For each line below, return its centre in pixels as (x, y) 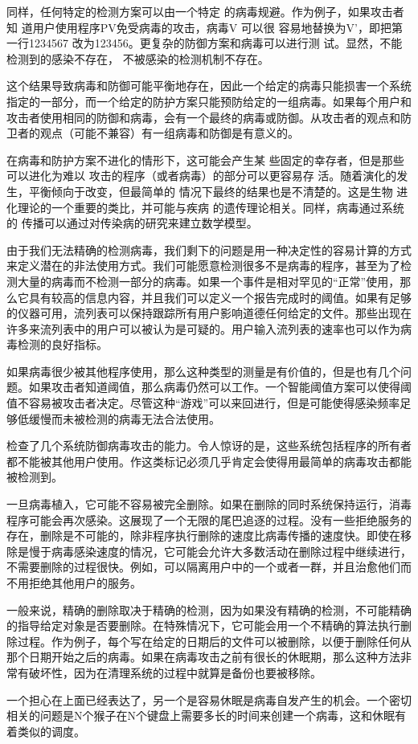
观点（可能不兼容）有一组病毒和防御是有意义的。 (169, 133)
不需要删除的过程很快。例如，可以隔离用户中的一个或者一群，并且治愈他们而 (209, 567)
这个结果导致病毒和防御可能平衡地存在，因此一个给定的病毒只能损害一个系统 (209, 86)
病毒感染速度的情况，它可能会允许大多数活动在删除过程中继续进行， (231, 551)
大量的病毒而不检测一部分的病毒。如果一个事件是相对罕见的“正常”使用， (209, 281)
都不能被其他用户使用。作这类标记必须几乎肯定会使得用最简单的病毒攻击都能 (209, 461)
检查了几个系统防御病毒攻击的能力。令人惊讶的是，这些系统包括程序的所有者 (209, 446)
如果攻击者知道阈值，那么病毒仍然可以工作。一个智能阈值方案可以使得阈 (220, 387)
